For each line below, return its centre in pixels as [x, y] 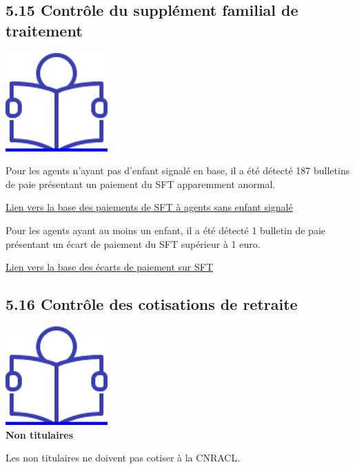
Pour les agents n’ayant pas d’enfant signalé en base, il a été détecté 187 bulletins [178, 170]
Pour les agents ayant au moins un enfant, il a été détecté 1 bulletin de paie [165, 230]
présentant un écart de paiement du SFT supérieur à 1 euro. [133, 243]
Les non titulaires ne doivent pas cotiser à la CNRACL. [123, 458]
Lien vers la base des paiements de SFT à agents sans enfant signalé [149, 207]
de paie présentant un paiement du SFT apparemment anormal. [141, 184]
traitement [44, 30]
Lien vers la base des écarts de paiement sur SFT [110, 267]
